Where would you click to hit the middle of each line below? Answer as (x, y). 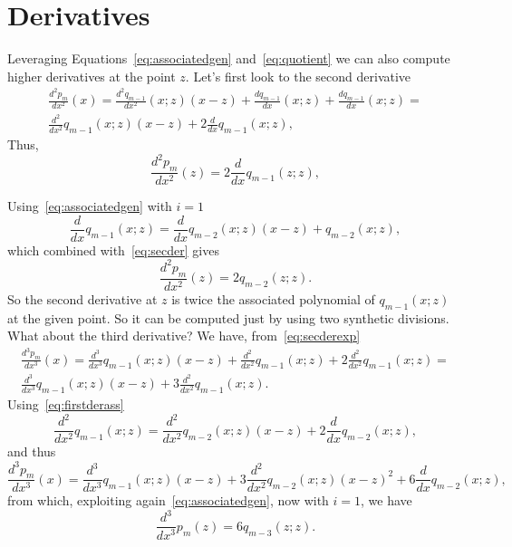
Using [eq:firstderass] (66, 404)
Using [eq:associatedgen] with (90, 206)
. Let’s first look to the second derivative (298, 76)
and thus (32, 451)
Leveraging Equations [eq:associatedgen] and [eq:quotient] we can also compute (229, 58)
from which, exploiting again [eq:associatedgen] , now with (168, 500)
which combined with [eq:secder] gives (113, 250)
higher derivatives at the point (92, 76)
